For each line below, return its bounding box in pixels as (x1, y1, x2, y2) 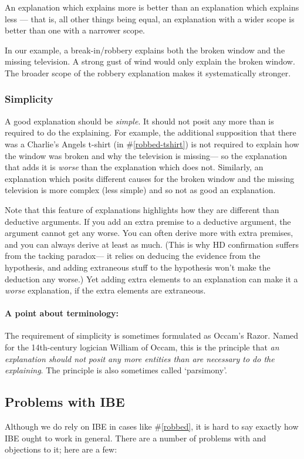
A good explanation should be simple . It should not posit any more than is (5, 114, 274, 127)
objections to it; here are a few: (5, 443, 117, 455)
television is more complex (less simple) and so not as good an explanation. (5, 184, 276, 196)
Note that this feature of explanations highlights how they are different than (5, 203, 279, 215)
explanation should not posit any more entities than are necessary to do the (5, 352, 275, 365)
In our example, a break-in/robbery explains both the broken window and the (5, 43, 285, 56)
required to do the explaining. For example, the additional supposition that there (5, 126, 296, 139)
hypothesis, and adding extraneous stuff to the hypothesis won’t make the (5, 261, 271, 273)
